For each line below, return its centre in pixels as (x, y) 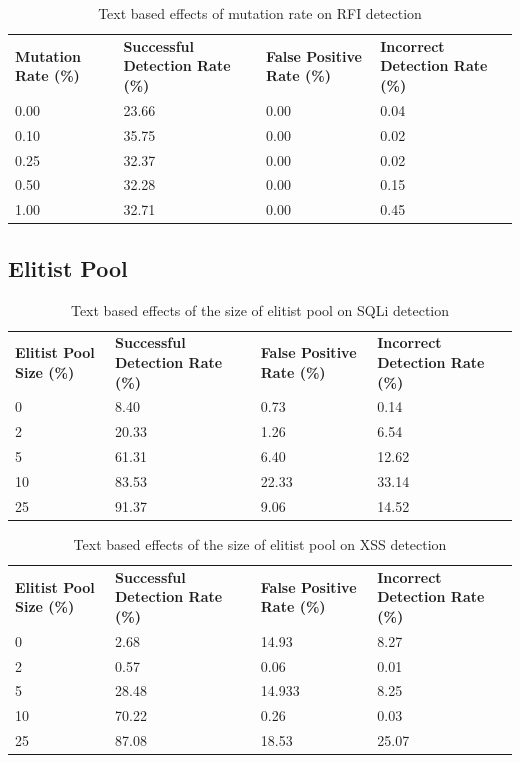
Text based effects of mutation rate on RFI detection (260, 13)
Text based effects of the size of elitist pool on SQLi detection (260, 309)
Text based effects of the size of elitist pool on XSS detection (260, 543)
